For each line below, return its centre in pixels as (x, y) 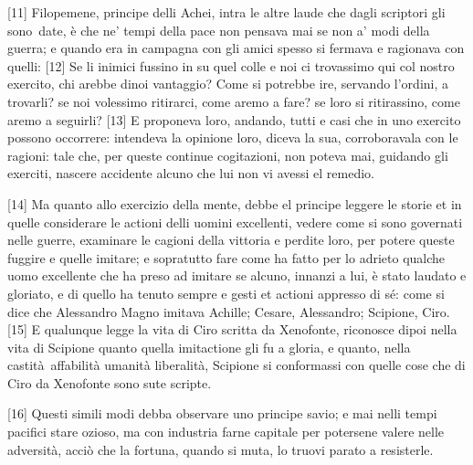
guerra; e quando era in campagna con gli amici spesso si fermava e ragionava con (236, 48)
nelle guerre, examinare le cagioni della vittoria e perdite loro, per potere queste (231, 240)
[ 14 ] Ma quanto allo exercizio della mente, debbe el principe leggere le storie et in (235, 203)
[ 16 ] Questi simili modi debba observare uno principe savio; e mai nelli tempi (222, 413)
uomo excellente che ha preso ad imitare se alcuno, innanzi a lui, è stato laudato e (237, 275)
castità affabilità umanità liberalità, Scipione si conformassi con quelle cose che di (236, 365)
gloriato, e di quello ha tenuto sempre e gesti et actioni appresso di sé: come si (226, 293)
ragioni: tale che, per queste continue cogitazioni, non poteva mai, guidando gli (228, 155)
